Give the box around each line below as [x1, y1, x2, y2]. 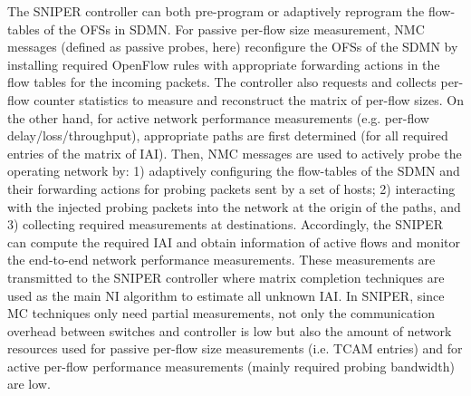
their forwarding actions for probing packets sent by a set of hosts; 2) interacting [7, 179, 456, 198]
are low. [7, 374, 51, 393]
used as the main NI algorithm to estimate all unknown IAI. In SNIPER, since [7, 285, 445, 304]
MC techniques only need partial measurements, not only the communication [7, 304, 436, 323]
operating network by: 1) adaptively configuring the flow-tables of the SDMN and [7, 161, 460, 180]
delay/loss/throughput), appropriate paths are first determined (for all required [7, 126, 448, 145]
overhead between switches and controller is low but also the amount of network [7, 321, 452, 340]
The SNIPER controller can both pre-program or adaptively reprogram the [7, 2, 425, 20]
